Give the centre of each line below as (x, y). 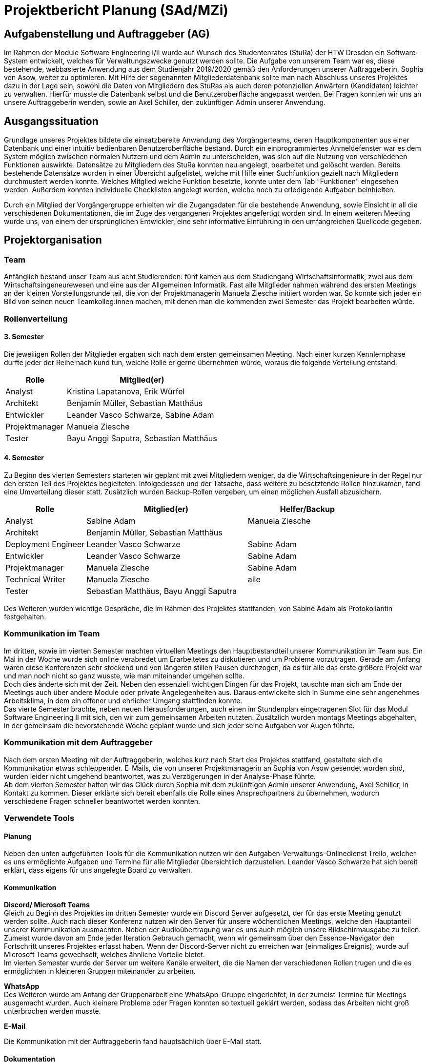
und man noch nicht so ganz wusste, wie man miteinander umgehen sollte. (124, 675)
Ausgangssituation (51, 121)
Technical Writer (35, 580)
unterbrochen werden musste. (52, 1011)
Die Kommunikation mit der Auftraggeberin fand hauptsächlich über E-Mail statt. (133, 1042)
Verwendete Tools (39, 818)
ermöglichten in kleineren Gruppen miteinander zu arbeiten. (100, 971)
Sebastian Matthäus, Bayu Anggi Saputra (162, 591)
